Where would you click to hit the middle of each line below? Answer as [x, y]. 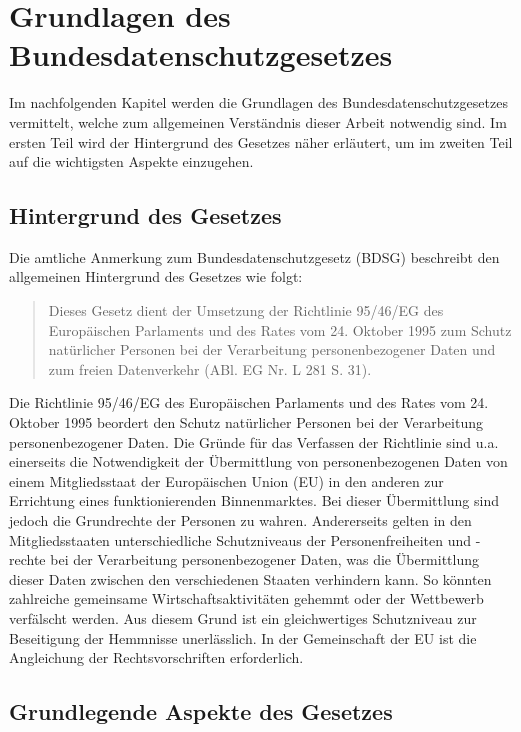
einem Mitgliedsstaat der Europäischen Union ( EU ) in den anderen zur [226, 480]
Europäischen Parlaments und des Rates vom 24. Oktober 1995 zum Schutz [280, 329]
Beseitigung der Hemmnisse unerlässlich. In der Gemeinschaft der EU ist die [243, 637]
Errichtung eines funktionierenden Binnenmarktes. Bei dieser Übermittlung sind [254, 500]
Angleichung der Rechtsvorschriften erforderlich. [156, 657]
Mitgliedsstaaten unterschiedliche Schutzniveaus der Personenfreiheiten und [240, 539]
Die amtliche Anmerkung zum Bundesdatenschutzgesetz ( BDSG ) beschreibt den [254, 256]
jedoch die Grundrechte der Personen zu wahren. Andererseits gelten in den [240, 520]
